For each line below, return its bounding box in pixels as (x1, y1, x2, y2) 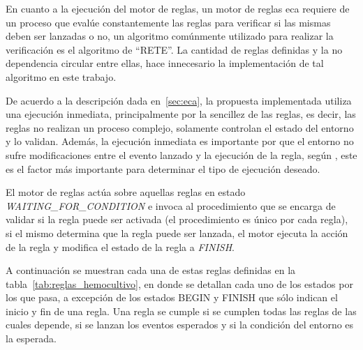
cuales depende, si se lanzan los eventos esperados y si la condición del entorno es (6, 317, 354, 332)
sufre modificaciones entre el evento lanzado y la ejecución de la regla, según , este (6, 147, 357, 162)
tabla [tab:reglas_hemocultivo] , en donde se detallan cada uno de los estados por (6, 276, 353, 291)
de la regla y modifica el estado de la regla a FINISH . (6, 239, 235, 254)
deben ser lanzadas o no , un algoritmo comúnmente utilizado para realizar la (6, 29, 334, 43)
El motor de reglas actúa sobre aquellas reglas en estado (6, 185, 246, 199)
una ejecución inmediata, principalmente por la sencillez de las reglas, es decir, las (6, 107, 356, 121)
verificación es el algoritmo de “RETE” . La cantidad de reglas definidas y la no (6, 42, 343, 56)
